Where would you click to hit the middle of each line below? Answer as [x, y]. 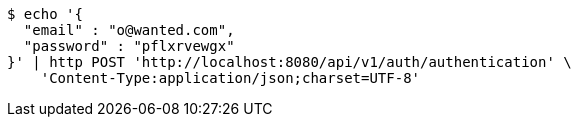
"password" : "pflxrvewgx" [129, 46]
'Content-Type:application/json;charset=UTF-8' [230, 78]
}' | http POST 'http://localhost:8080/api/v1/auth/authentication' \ [289, 62]
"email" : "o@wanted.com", [129, 30]
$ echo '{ [45, 14]
